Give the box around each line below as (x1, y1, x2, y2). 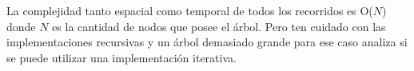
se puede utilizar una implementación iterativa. (6, 49, 237, 65)
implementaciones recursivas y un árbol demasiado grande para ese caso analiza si (6, 34, 408, 50)
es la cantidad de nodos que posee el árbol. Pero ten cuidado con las (52, 18, 386, 34)
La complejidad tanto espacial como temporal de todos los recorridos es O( (6, 2, 373, 18)
